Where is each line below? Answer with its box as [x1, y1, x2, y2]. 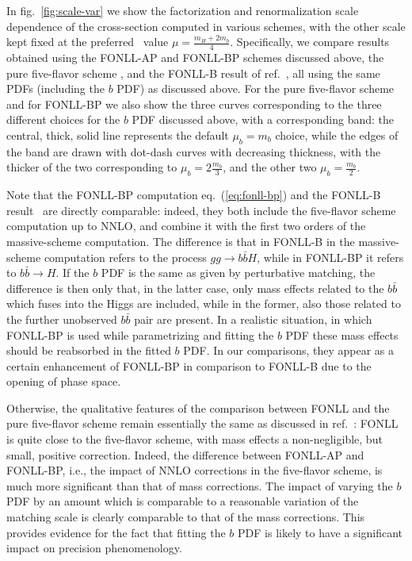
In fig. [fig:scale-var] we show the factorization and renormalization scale [6, 2, 359, 18]
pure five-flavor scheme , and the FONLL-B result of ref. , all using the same [6, 64, 380, 81]
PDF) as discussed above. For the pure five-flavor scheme [116, 80, 395, 97]
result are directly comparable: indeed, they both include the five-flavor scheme [6, 202, 396, 218]
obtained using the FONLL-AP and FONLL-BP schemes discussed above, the [6, 49, 384, 66]
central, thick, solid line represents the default [6, 126, 229, 143]
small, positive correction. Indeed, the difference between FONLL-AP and [6, 446, 364, 463]
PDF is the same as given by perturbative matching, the [101, 264, 376, 281]
